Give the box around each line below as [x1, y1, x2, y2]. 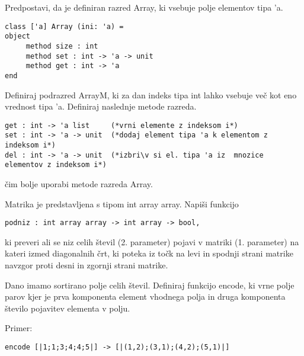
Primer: [5, 322, 33, 334]
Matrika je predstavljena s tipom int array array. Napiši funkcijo [5, 197, 239, 210]
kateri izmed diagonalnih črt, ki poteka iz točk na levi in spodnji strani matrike [5, 247, 293, 259]
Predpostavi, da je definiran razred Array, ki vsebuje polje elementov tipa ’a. [5, 1, 283, 13]
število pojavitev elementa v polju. [5, 302, 130, 314]
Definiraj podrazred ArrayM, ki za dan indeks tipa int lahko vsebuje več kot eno [5, 88, 297, 101]
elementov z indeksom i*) [5, 161, 107, 169]
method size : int [25, 41, 98, 50]
